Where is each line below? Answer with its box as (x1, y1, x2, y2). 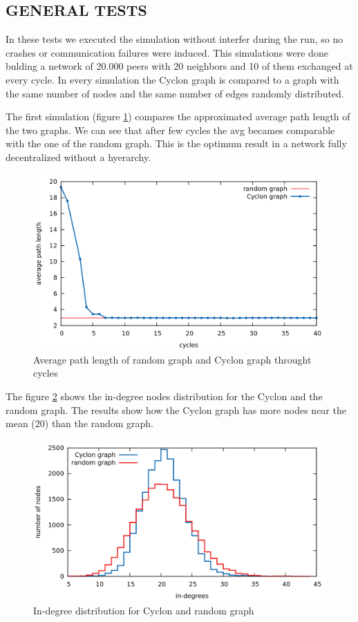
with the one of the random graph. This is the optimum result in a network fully (6, 136, 347, 151)
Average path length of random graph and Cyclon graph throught (33, 352, 312, 366)
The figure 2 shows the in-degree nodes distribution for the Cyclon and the (6, 388, 323, 403)
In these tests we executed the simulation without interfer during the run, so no (6, 32, 343, 46)
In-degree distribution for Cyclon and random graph (33, 603, 254, 617)
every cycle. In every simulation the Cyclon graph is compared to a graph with (6, 72, 339, 86)
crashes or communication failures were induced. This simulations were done (6, 45, 328, 59)
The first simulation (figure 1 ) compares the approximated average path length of (6, 109, 350, 124)
